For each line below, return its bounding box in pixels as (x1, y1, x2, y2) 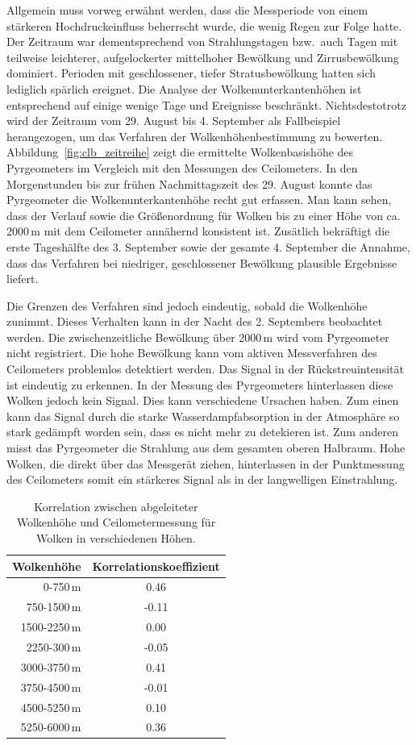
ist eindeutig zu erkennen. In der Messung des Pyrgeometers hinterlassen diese (6, 376, 393, 393)
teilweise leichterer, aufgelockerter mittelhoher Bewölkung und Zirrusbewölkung (6, 48, 399, 65)
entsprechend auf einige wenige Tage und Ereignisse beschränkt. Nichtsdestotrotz (6, 96, 406, 113)
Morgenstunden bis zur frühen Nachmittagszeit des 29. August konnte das (6, 175, 372, 192)
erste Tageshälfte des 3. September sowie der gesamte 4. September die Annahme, (6, 238, 410, 255)
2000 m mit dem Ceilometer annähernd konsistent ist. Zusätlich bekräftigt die (6, 223, 390, 239)
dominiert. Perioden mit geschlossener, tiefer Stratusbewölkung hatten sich (6, 65, 376, 81)
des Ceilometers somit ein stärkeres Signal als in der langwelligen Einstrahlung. (6, 471, 398, 488)
